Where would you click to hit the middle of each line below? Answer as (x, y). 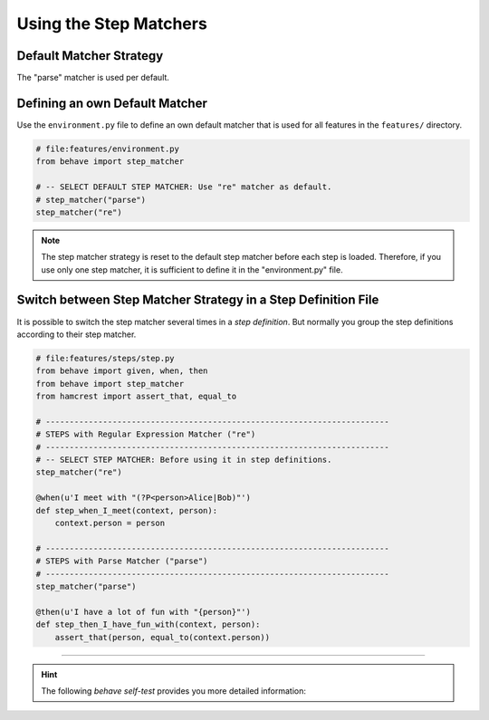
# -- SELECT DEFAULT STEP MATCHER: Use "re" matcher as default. (184, 187)
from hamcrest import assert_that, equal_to (136, 397)
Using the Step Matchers (112, 24)
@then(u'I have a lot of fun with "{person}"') (143, 612)
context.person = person (110, 523)
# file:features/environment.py (108, 149)
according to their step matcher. (77, 334)
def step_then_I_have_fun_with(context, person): (148, 624)
